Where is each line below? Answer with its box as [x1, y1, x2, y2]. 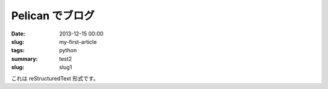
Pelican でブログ [11, 9, 95, 22]
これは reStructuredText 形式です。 [11, 75, 99, 82]
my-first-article [59, 38, 97, 45]
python [59, 47, 77, 54]
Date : [11, 30, 26, 37]
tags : [11, 47, 25, 54]
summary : [11, 55, 38, 63]
